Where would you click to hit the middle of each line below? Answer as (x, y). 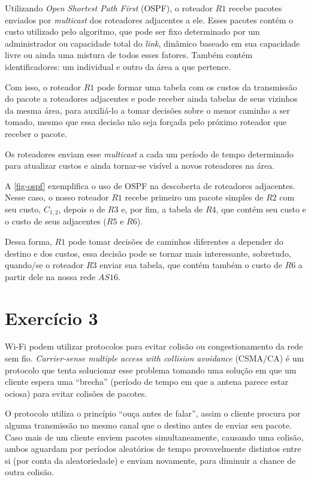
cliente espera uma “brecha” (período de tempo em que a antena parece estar (147, 382)
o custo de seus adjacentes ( (56, 221)
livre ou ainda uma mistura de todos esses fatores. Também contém (129, 55)
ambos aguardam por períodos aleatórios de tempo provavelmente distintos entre (153, 449)
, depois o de (82, 209)
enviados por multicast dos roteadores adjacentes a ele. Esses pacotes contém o (149, 19)
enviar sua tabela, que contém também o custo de (191, 265)
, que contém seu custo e (261, 209)
